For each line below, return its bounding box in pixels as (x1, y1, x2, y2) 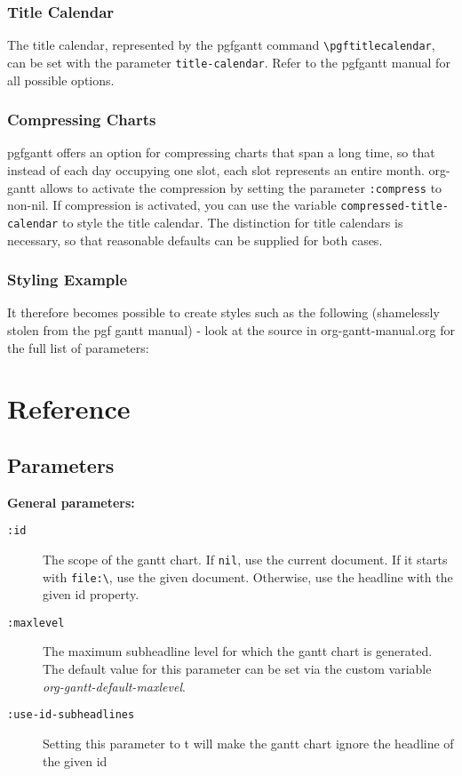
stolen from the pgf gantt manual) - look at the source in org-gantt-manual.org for (7, 320, 455, 339)
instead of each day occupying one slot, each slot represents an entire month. (7, 160, 425, 179)
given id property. (43, 585, 139, 604)
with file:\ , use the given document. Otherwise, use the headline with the (43, 567, 453, 586)
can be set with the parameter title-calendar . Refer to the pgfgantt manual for (7, 52, 450, 71)
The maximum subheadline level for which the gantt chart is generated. (43, 642, 433, 660)
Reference (7, 390, 131, 427)
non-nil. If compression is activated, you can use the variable (7, 196, 337, 214)
